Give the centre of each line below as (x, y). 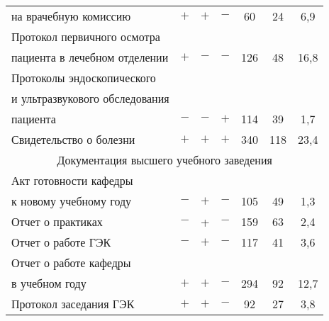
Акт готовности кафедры (72, 180)
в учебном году (49, 283)
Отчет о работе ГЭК (61, 242)
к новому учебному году (72, 201)
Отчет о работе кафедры (71, 263)
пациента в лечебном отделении (90, 57)
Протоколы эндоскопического (84, 78)
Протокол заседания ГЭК (73, 304)
